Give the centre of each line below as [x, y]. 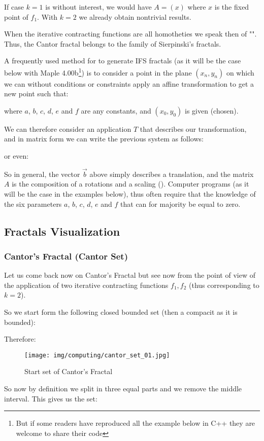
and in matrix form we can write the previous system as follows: [104, 139]
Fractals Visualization [62, 231]
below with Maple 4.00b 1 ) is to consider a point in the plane [98, 71]
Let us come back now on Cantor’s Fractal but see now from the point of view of [130, 275]
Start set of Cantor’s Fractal [69, 371]
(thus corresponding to [224, 285]
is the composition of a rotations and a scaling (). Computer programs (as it [130, 184]
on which [240, 72]
